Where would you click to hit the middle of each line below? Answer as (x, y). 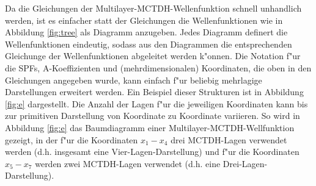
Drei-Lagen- (245, 163)
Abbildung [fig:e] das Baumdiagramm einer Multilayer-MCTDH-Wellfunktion (150, 127)
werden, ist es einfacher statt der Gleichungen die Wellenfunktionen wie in (144, 20)
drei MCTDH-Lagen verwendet (229, 139)
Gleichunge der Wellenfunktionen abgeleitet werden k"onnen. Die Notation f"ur (153, 56)
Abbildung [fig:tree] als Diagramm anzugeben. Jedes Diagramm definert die (146, 32)
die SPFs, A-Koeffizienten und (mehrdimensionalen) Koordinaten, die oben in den (158, 67)
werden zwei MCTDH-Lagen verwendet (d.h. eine (128, 163)
